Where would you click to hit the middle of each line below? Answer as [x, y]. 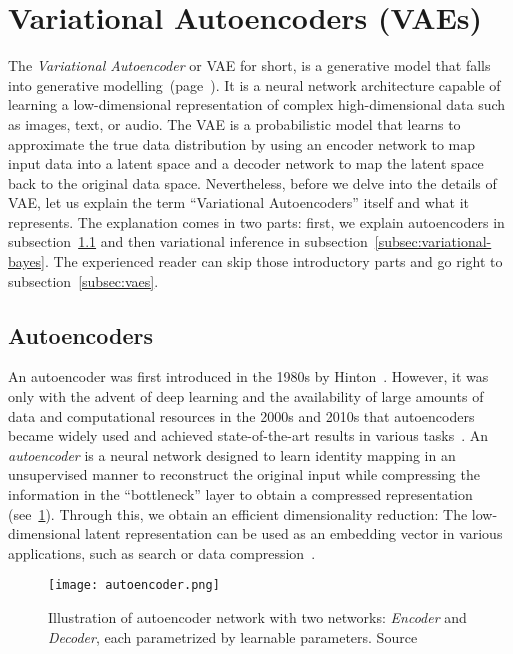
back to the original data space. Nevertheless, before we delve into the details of [252, 182]
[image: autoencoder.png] [134, 585]
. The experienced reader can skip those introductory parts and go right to [274, 261]
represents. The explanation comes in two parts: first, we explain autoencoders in [256, 221]
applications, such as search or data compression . [162, 552]
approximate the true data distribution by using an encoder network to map [242, 143]
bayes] [27, 261]
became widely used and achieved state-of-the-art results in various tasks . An [248, 435]
